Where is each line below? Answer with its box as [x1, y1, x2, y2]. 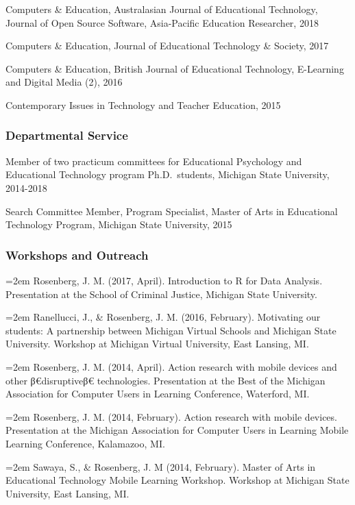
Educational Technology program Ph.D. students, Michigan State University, [5, 167, 330, 182]
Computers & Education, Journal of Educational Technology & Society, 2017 [5, 38, 329, 53]
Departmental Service [5, 127, 128, 144]
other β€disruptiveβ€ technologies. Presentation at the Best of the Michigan [5, 373, 326, 387]
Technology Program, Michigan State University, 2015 [5, 217, 232, 232]
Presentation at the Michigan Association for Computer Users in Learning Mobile [5, 423, 349, 437]
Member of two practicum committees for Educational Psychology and [5, 153, 302, 168]
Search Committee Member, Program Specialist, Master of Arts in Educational [5, 204, 338, 218]
